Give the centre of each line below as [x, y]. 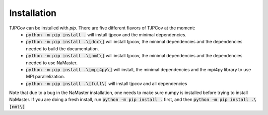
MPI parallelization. [45, 77]
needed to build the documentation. [63, 49]
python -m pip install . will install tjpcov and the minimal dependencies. [106, 34]
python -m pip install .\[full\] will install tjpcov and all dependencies [106, 83]
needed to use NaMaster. [52, 63]
